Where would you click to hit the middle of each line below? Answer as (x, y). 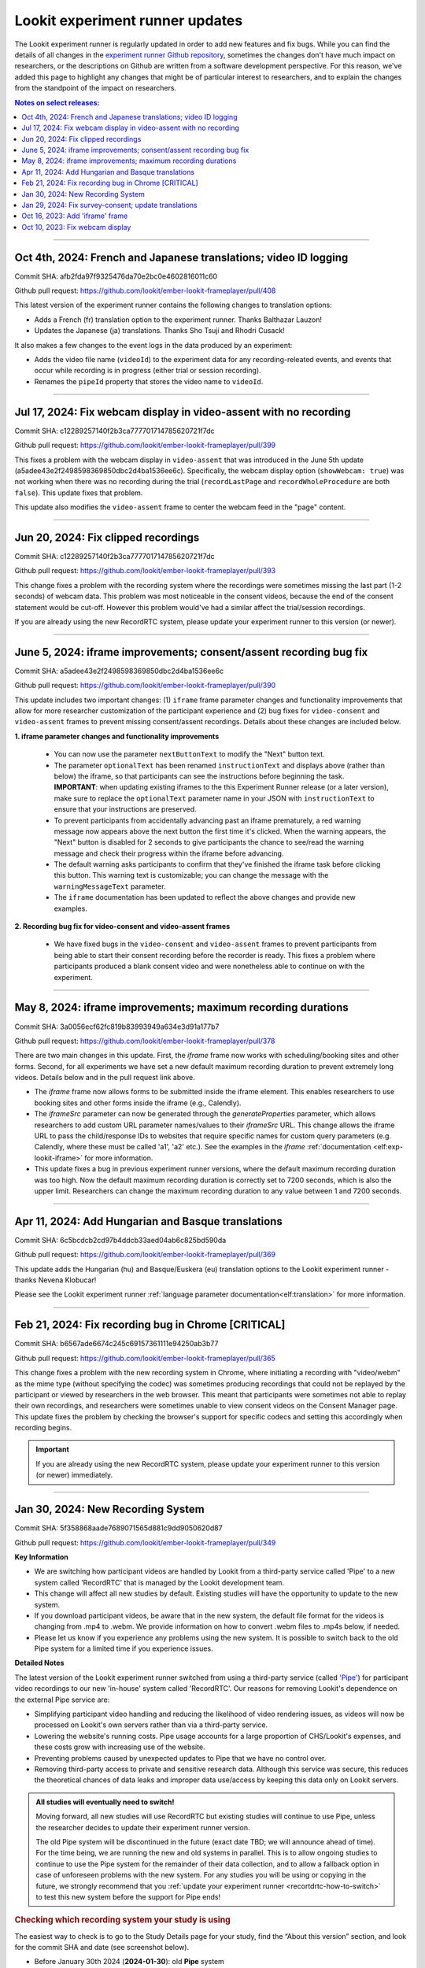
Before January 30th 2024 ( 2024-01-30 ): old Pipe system (129, 1962)
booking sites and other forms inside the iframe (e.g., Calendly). (138, 1103)
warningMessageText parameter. (110, 886)
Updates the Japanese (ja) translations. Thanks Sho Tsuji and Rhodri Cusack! (159, 331)
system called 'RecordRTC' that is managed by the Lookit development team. (159, 1582)
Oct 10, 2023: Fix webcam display (76, 227)
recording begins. (43, 1428)
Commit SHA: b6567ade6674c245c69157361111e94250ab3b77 (116, 1344)
